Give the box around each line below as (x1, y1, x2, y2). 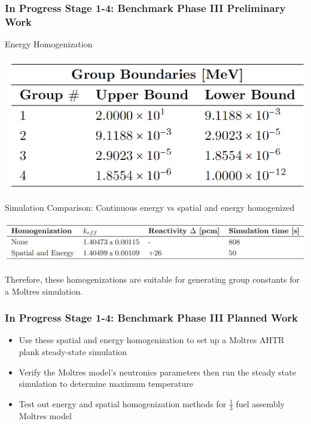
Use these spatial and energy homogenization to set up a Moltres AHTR (19, 334, 285, 346)
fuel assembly (236, 397, 285, 410)
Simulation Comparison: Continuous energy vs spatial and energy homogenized (5, 201, 295, 213)
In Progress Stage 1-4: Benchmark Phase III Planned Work (5, 310, 298, 325)
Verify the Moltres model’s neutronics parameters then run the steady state (19, 365, 296, 378)
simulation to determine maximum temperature (19, 377, 193, 390)
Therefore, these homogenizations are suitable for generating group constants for (5, 273, 300, 286)
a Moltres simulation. (5, 284, 83, 297)
